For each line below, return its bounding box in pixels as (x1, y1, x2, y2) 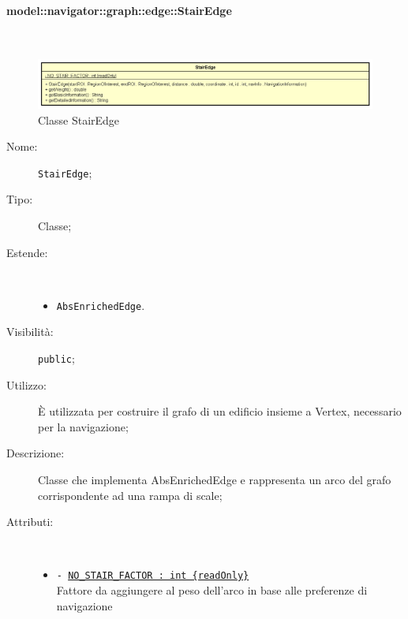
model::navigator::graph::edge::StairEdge (6, 2, 232, 18)
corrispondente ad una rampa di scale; (38, 487, 223, 503)
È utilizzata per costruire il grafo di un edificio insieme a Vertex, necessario (38, 403, 402, 420)
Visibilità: (6, 323, 54, 340)
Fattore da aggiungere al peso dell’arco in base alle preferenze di (56, 582, 368, 598)
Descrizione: (6, 445, 65, 461)
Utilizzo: (6, 376, 47, 393)
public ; (38, 349, 75, 366)
